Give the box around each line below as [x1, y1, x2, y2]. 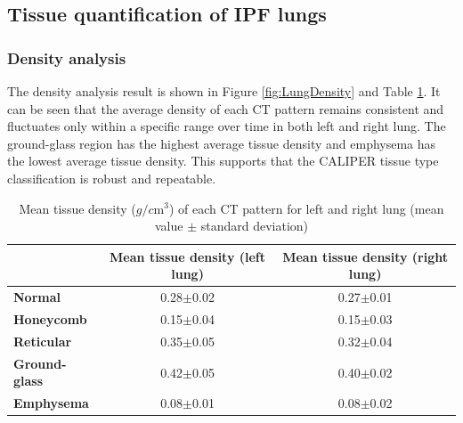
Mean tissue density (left [110, 247, 266, 265]
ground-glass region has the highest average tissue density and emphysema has [7, 134, 436, 152]
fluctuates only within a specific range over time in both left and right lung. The [7, 117, 446, 135]
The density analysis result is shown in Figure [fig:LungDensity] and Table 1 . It [7, 82, 441, 100]
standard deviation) [200, 216, 309, 235]
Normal [13, 288, 61, 306]
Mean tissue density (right [282, 247, 449, 265]
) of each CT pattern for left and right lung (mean [168, 199, 444, 217]
